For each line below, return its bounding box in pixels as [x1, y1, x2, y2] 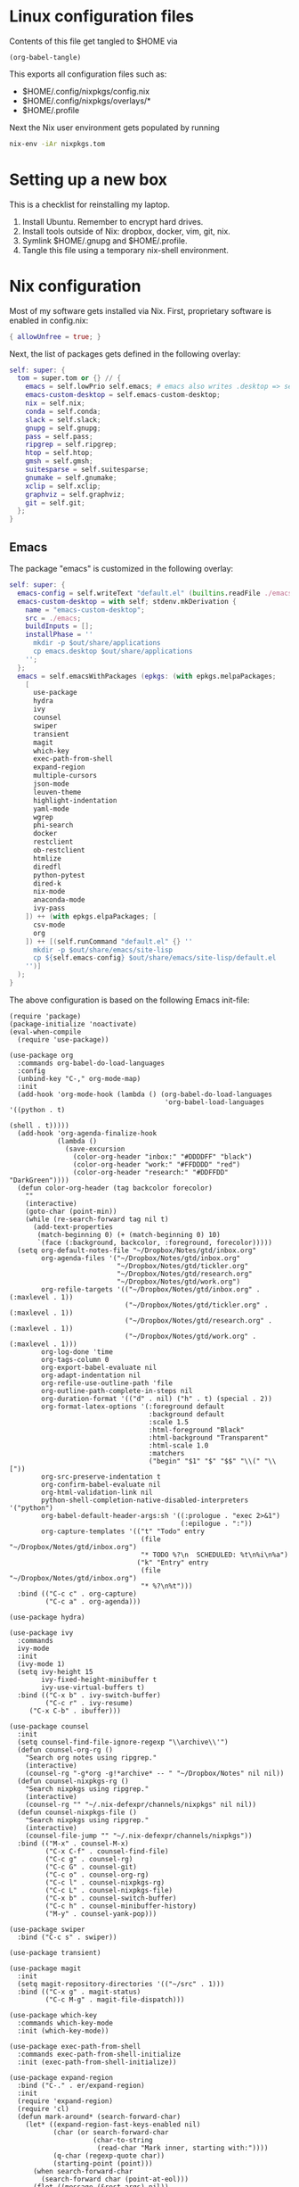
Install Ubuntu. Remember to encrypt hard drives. [21, 216, 204, 227]
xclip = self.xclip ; [25, 482, 101, 491]
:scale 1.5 [148, 1417, 190, 1426]
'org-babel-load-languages [164, 1097, 265, 1107]
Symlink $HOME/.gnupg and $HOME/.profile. [21, 235, 188, 246]
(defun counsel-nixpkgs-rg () [17, 1777, 129, 1786]
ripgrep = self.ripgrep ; [25, 440, 117, 450]
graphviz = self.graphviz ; [25, 490, 125, 499]
